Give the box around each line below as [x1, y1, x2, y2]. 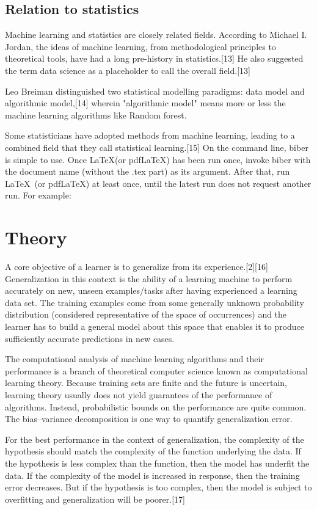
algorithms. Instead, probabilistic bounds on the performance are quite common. [5, 400, 307, 413]
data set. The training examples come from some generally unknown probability [5, 296, 304, 308]
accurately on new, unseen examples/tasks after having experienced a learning [5, 284, 297, 297]
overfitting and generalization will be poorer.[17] [5, 492, 185, 505]
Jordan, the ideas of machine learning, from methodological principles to [5, 40, 276, 53]
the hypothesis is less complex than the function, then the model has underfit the [5, 456, 310, 469]
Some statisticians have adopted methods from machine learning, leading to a [5, 129, 295, 142]
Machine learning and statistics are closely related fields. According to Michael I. [5, 28, 307, 41]
